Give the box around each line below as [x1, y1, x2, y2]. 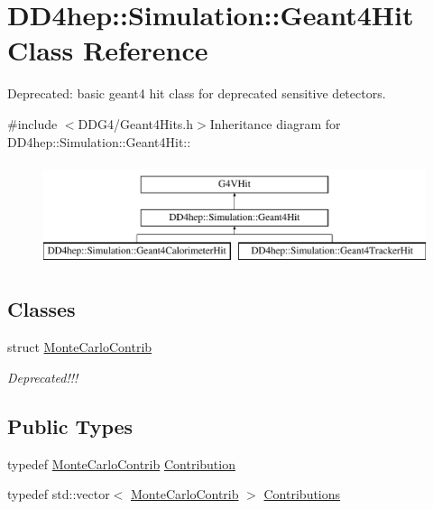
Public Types [7, 412, 134, 440]
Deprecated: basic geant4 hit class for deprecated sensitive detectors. [7, 84, 386, 103]
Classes [7, 295, 76, 323]
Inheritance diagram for [209, 114, 341, 133]
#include [7, 114, 58, 133]
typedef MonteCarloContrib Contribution [7, 454, 235, 473]
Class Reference [7, 32, 208, 69]
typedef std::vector [7, 485, 110, 504]
